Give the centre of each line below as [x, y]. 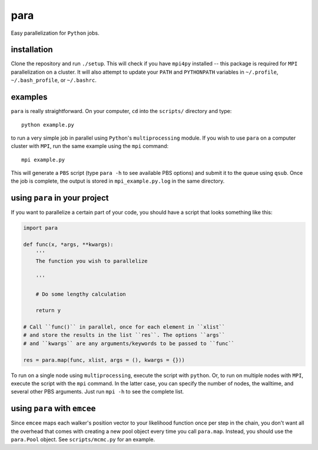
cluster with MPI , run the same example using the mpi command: [90, 146]
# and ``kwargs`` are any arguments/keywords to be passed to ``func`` [129, 343]
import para [41, 228]
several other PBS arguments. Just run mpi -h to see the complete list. [97, 392]
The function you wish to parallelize [92, 261]
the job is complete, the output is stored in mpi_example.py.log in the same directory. [118, 181]
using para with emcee [53, 408]
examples [29, 97]
